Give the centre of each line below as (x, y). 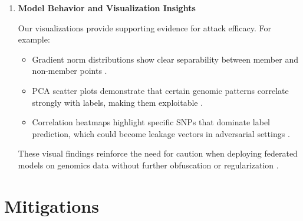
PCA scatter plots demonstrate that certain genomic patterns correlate (160, 90)
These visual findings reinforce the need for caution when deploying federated (158, 153)
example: (34, 39)
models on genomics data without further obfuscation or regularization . (148, 165)
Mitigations (52, 205)
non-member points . (70, 71)
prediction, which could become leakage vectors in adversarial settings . (161, 133)
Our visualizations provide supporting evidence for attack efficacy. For (145, 27)
